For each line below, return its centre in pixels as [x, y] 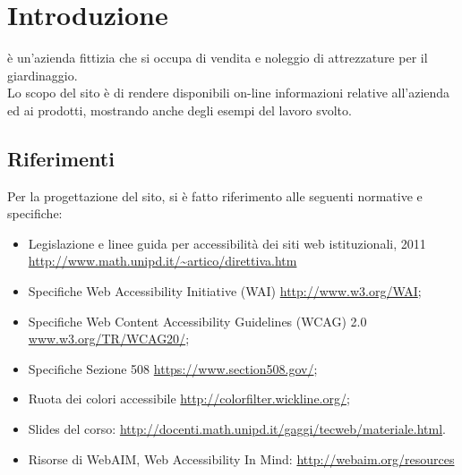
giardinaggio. [43, 75]
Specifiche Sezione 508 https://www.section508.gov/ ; [173, 368]
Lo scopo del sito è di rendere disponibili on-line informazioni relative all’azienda [229, 93]
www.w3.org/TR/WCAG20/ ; [109, 339]
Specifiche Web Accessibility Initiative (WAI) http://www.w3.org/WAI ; [225, 291]
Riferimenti [61, 158]
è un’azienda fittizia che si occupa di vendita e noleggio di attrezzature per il [218, 58]
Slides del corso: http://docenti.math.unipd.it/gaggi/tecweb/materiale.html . [237, 429]
